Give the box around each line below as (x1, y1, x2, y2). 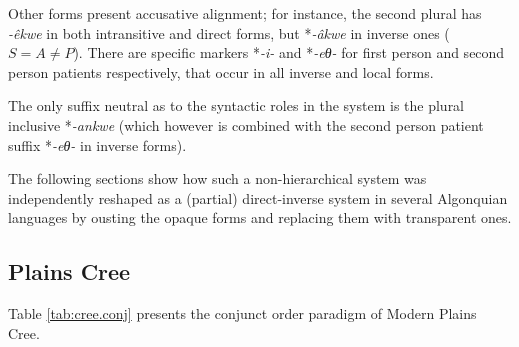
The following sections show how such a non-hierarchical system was (8, 168, 427, 189)
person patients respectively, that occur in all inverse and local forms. (8, 61, 434, 82)
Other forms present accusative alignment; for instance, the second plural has (8, 3, 482, 23)
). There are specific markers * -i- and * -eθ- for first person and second (73, 42, 505, 63)
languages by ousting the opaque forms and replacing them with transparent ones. (8, 207, 512, 228)
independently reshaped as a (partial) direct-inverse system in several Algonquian (8, 187, 508, 208)
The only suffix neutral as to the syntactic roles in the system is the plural (8, 95, 465, 116)
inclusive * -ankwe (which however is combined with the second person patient (8, 114, 484, 135)
